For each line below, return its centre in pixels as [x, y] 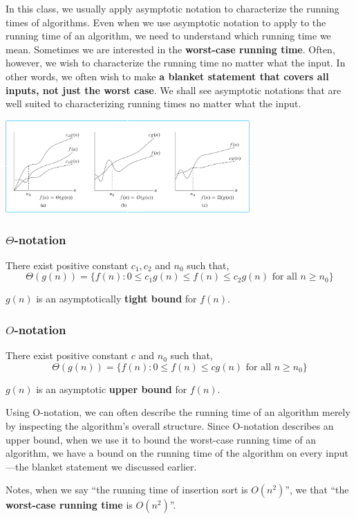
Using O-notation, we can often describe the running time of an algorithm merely [178, 412]
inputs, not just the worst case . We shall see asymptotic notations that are [174, 90]
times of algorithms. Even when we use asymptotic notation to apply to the [166, 22]
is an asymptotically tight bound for [116, 299]
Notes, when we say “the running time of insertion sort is [127, 490]
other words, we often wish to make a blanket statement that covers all [167, 76]
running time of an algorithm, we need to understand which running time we [168, 36]
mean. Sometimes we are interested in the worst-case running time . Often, [170, 49]
